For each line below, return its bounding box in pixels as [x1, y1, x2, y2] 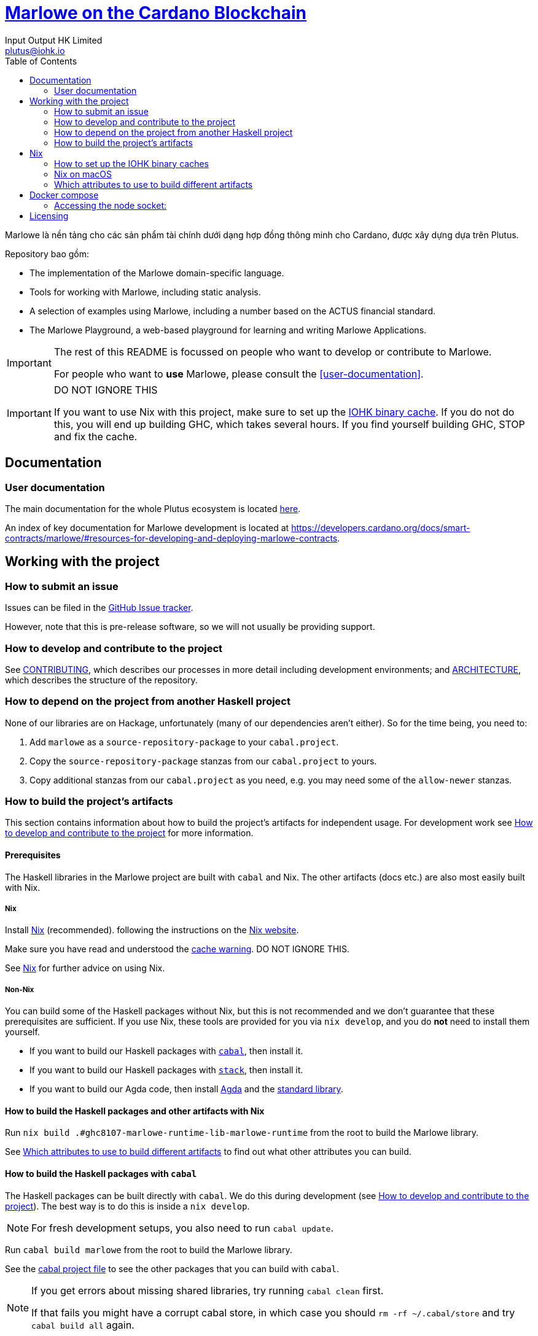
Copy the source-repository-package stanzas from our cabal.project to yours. [29, 755, 377, 766]
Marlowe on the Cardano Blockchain [5, 2, 306, 23]
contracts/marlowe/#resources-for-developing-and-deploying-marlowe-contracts [5, 532, 338, 543]
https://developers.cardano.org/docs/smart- [291, 522, 470, 533]
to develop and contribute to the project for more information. [5, 828, 254, 839]
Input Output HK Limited [5, 34, 103, 45]
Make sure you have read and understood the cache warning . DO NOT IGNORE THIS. [5, 944, 349, 955]
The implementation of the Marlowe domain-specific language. [29, 267, 284, 278]
